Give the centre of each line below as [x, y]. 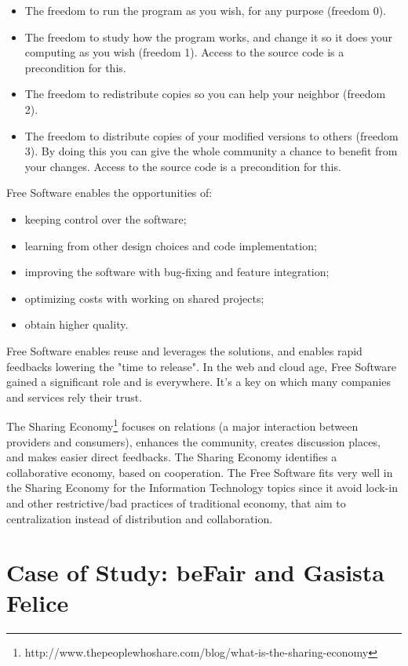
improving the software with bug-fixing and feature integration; [177, 272]
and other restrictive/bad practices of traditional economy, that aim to [176, 502]
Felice [38, 603]
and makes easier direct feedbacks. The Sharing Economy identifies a [172, 457]
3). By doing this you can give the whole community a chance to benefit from [211, 151]
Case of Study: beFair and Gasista [195, 572]
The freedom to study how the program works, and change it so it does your [209, 36]
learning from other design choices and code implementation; [171, 245]
